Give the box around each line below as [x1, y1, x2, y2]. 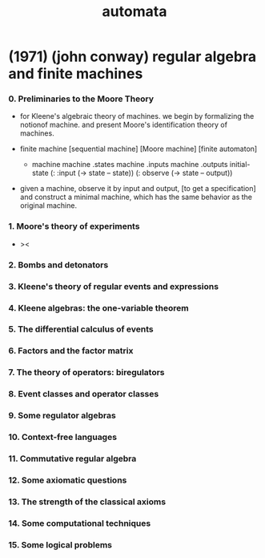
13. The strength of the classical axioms [8, 496, 167, 507]
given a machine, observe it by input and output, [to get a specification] [19, 184, 256, 193]
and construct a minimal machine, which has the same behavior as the [19, 192, 253, 202]
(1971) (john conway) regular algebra [8, 47, 257, 66]
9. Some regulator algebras [8, 410, 116, 422]
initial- [229, 160, 251, 169]
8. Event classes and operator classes [8, 389, 159, 400]
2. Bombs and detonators [8, 259, 109, 271]
